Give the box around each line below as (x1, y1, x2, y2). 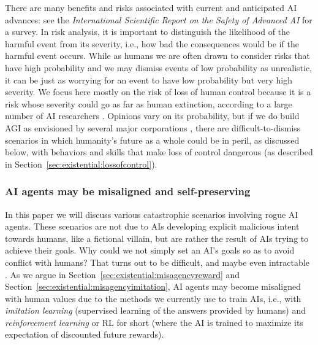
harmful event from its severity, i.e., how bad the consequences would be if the (5, 37, 299, 50)
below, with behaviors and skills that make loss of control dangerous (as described (5, 145, 313, 158)
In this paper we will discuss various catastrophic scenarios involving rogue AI (5, 207, 298, 220)
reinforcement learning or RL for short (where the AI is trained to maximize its (5, 316, 303, 328)
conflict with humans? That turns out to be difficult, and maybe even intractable (5, 255, 309, 268)
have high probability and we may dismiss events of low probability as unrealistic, (5, 61, 312, 74)
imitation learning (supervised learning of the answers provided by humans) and (5, 304, 306, 317)
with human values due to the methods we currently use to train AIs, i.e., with (5, 292, 301, 304)
